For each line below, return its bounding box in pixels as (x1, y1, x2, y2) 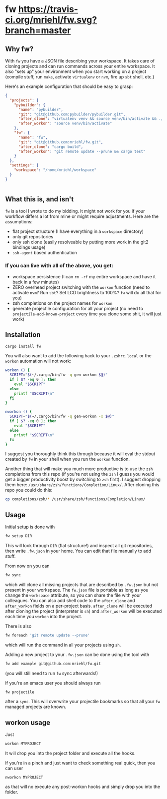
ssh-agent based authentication (12, 250, 77, 256)
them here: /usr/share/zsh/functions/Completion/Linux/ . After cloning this (5, 482, 160, 488)
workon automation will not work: (5, 358, 72, 364)
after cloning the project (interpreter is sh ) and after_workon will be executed (5, 608, 162, 614)
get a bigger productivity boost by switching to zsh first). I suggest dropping (5, 476, 161, 483)
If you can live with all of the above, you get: (5, 262, 113, 269)
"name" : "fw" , (18, 135, 48, 140)
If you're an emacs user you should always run (5, 680, 101, 686)
